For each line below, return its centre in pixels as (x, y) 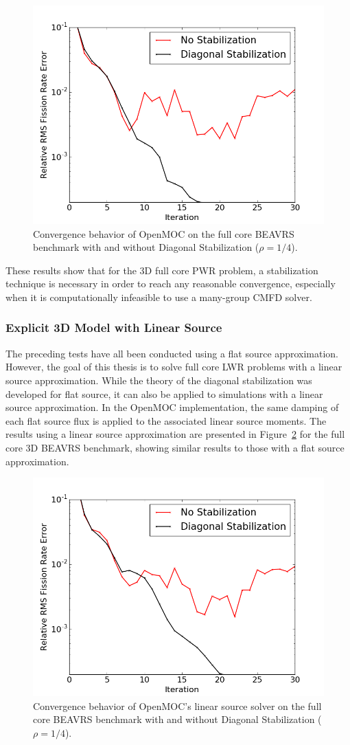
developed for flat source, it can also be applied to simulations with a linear (164, 393)
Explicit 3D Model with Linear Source (114, 327)
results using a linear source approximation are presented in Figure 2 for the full (175, 434)
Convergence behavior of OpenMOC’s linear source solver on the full (177, 705)
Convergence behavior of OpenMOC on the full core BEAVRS (164, 233)
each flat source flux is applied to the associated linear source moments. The (166, 420)
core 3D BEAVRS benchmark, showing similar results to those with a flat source (175, 447)
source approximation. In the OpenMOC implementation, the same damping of (172, 407)
